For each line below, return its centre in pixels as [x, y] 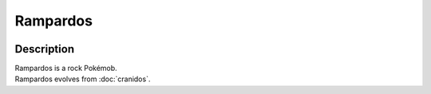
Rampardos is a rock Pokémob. [66, 69]
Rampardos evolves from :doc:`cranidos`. [83, 79]
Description [45, 49]
